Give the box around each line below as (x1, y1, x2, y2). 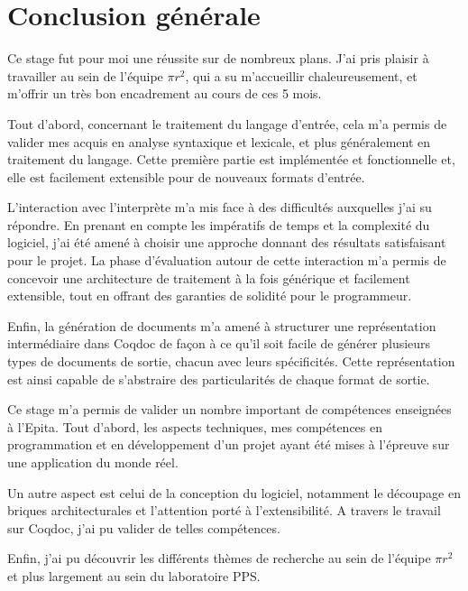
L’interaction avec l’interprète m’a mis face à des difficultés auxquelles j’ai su (7, 198, 432, 217)
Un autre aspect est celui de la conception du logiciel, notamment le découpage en (7, 483, 461, 502)
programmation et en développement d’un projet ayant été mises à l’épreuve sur (7, 435, 450, 454)
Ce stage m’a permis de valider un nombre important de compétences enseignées (7, 400, 452, 419)
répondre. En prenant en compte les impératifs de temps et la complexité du (7, 215, 430, 234)
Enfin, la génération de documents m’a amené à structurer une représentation (7, 316, 436, 335)
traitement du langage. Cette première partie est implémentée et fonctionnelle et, (7, 150, 455, 169)
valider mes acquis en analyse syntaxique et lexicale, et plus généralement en (7, 132, 431, 151)
